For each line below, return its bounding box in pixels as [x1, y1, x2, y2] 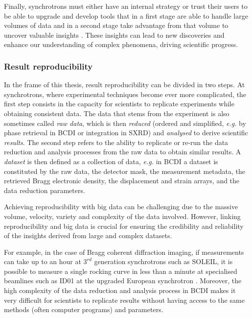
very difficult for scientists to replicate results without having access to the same [4, 294, 245, 305]
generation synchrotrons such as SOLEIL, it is [94, 256, 233, 267]
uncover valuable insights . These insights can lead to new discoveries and [4, 29, 225, 40]
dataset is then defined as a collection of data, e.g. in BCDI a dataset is [4, 156, 218, 166]
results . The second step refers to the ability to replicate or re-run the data [4, 137, 229, 147]
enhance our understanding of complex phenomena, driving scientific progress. [4, 39, 238, 49]
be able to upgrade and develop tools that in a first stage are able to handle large [4, 10, 248, 21]
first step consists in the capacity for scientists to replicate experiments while [4, 98, 234, 109]
